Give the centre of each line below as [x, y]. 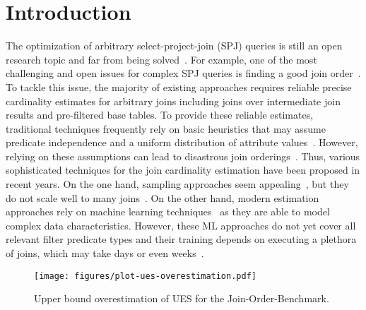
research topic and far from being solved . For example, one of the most [161, 59]
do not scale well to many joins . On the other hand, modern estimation [163, 197]
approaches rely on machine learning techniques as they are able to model [168, 211]
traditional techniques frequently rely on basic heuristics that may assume [166, 128]
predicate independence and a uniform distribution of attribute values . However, [182, 142]
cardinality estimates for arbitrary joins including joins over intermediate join [173, 101]
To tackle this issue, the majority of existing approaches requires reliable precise [179, 87]
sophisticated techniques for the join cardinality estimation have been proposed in [183, 170]
